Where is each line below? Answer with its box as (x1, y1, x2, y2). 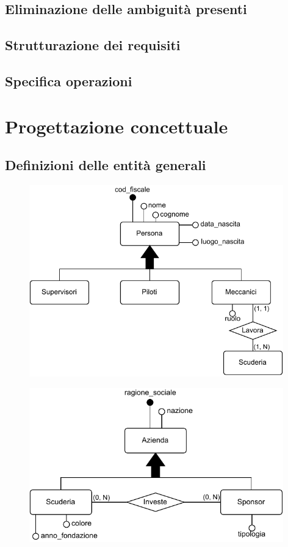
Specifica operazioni (5, 71, 132, 90)
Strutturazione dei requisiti (5, 35, 181, 54)
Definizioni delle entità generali (5, 155, 206, 174)
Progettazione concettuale (5, 113, 228, 138)
